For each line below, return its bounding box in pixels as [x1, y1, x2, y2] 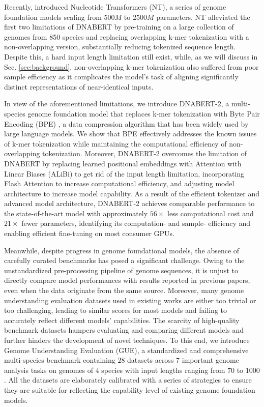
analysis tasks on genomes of [4, 364, 93, 375]
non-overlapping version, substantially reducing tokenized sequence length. [4, 41, 236, 52]
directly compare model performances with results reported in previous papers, [4, 275, 250, 285]
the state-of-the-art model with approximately [4, 208, 148, 218]
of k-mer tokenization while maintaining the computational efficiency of [4, 138, 227, 149]
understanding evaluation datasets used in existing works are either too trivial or [4, 295, 256, 305]
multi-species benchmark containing [4, 355, 115, 365]
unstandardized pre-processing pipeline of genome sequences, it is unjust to [4, 265, 238, 275]
